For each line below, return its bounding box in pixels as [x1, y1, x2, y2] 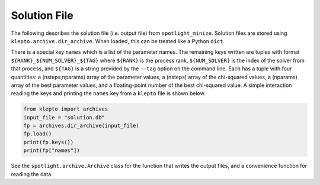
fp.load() [23, 131, 52, 137]
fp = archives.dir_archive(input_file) [23, 122, 139, 129]
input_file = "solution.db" [23, 114, 105, 121]
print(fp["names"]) [23, 147, 80, 154]
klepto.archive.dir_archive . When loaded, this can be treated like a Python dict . [11, 37, 225, 44]
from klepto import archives [23, 106, 108, 112]
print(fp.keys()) [23, 139, 74, 145]
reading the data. [11, 170, 53, 177]
